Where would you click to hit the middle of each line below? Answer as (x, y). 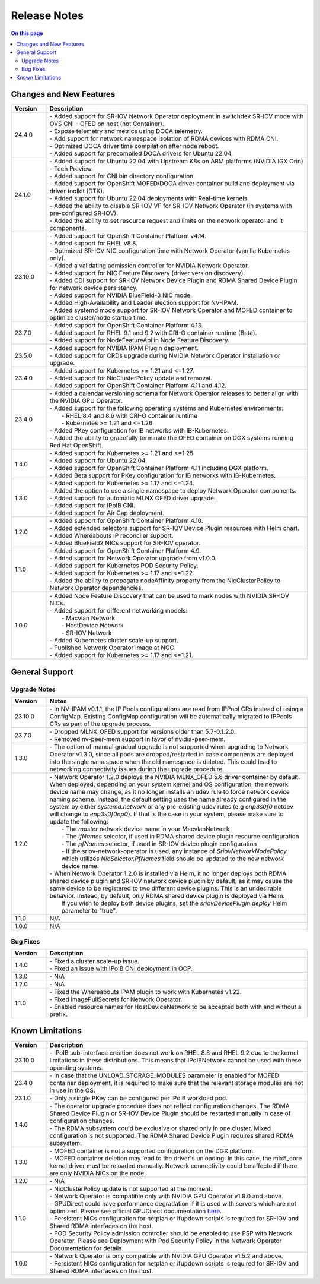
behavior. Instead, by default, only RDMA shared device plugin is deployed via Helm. (167, 896)
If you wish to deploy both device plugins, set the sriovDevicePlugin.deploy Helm (174, 903)
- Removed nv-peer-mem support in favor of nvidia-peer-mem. (137, 739)
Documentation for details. (87, 1248)
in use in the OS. (73, 1090)
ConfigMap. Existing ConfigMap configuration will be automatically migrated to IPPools (171, 717)
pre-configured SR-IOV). (84, 213)
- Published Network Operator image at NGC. (113, 648)
